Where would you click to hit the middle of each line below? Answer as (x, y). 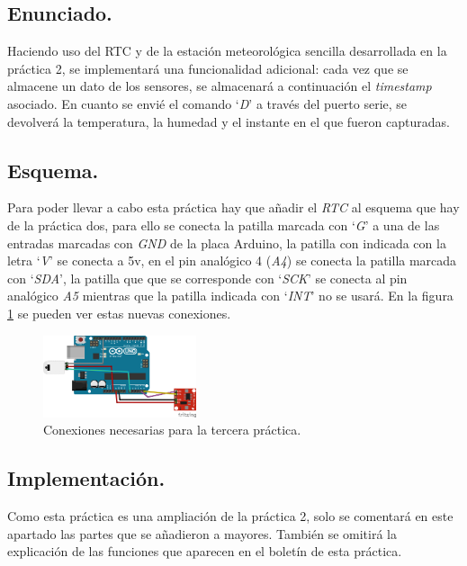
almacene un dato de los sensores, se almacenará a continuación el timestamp (220, 86)
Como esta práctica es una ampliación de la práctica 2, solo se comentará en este (230, 516)
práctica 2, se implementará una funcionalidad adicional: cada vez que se (208, 68)
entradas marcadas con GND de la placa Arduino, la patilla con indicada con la (227, 243)
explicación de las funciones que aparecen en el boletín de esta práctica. (205, 551)
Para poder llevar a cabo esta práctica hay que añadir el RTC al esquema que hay (233, 207)
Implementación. (86, 478)
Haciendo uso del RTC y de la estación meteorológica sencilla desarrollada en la (227, 51)
